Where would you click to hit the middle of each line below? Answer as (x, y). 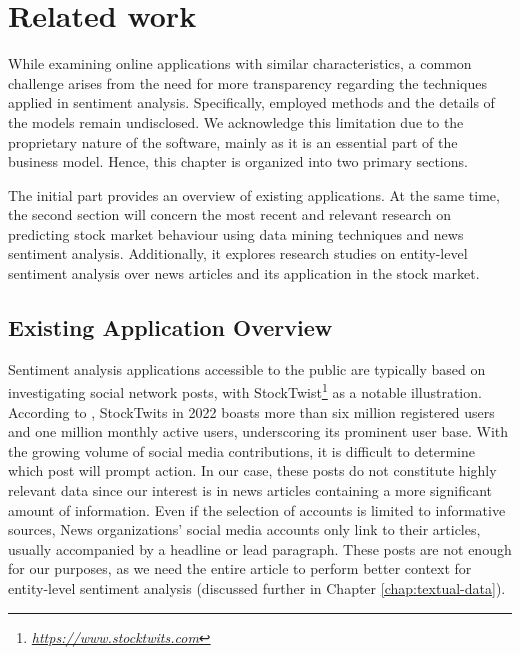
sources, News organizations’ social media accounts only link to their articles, (244, 529)
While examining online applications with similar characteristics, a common (240, 63)
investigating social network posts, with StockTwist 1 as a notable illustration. (245, 391)
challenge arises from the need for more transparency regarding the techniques (247, 82)
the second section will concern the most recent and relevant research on (229, 214)
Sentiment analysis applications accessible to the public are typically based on (247, 368)
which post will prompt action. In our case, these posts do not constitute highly (252, 470)
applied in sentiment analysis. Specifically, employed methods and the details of (251, 102)
